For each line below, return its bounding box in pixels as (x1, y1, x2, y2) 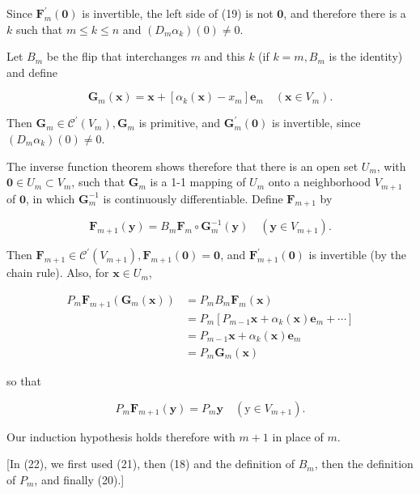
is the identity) (329, 48, 403, 65)
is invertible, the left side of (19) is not (82, 5, 274, 21)
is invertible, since (272, 114, 361, 131)
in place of (272, 428, 324, 445)
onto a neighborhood (268, 173, 371, 190)
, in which (26, 190, 75, 207)
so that (6, 372, 41, 389)
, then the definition (314, 455, 414, 472)
